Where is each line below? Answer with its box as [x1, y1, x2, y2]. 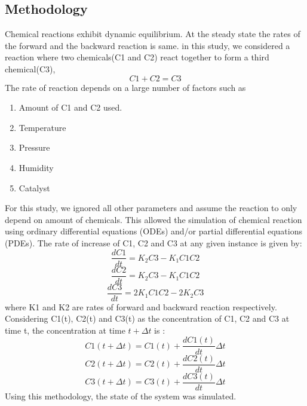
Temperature [19, 121, 66, 133]
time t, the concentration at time [5, 323, 125, 336]
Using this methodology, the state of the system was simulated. [5, 389, 237, 402]
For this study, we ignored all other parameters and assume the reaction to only [5, 202, 297, 214]
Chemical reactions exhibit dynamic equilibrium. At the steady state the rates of [5, 28, 300, 40]
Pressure [19, 141, 50, 154]
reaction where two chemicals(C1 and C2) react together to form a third [5, 51, 269, 63]
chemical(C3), [5, 62, 56, 75]
